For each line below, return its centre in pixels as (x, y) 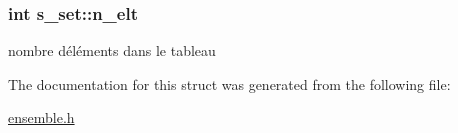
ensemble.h (41, 117)
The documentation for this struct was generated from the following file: (229, 83)
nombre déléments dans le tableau (112, 50)
